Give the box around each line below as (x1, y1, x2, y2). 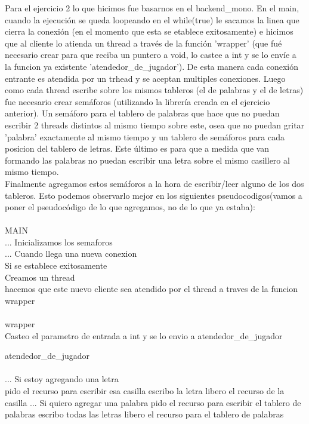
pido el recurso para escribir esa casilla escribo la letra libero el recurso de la (5, 385, 285, 397)
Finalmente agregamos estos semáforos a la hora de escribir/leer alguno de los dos (5, 177, 304, 189)
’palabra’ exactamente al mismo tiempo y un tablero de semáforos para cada (5, 130, 285, 143)
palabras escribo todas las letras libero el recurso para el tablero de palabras (5, 408, 284, 420)
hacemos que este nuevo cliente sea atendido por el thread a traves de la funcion (5, 282, 298, 295)
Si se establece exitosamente (5, 259, 107, 272)
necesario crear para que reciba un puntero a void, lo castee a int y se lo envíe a (5, 48, 296, 61)
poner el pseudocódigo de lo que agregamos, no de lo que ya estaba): (5, 201, 255, 213)
